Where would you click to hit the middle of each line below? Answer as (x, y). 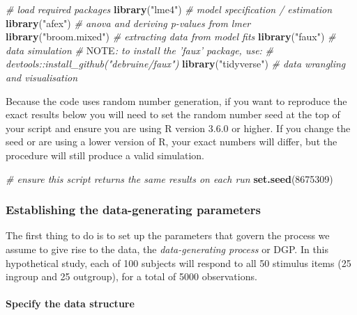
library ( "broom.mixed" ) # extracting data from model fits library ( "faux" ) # (171, 37)
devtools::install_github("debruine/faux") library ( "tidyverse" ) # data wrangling (176, 64)
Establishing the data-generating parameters (133, 210)
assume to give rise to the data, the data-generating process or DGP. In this (167, 249)
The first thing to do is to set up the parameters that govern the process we (168, 235)
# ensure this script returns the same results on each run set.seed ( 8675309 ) (169, 178)
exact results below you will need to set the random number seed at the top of (173, 114)
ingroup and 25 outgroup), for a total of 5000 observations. (131, 276)
